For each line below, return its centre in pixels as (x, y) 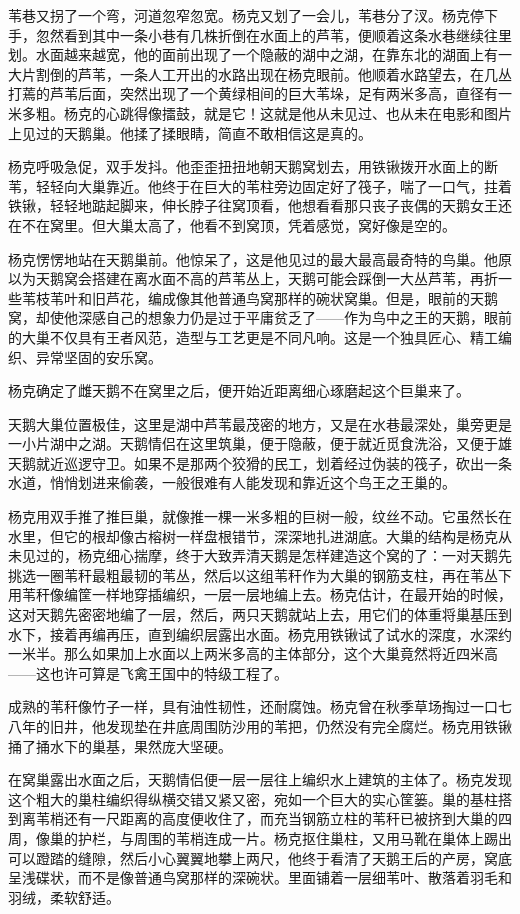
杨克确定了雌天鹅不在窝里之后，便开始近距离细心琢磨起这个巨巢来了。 (239, 390)
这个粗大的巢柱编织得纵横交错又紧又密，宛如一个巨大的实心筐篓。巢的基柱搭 (260, 798)
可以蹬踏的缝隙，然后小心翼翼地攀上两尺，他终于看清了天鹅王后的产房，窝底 (260, 857)
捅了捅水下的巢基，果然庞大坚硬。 (120, 745)
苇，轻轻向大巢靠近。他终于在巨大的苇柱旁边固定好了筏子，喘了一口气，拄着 (260, 185)
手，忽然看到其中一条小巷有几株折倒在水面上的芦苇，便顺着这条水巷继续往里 (260, 34)
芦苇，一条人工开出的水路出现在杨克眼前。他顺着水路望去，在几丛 (294, 73)
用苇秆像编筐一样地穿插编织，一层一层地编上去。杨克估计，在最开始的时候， (260, 594)
